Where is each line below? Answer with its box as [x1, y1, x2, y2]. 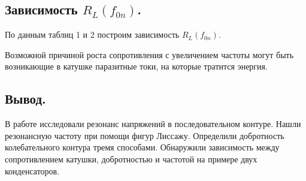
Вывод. [5, 89, 46, 108]
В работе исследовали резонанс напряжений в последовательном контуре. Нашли [5, 117, 301, 130]
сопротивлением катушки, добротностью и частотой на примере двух [5, 152, 257, 165]
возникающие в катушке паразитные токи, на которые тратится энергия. [5, 60, 268, 73]
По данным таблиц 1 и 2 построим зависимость [5, 28, 180, 41]
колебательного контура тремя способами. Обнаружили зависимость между [5, 141, 280, 153]
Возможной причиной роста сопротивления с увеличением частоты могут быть [5, 48, 294, 61]
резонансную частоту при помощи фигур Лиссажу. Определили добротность [5, 129, 284, 141]
